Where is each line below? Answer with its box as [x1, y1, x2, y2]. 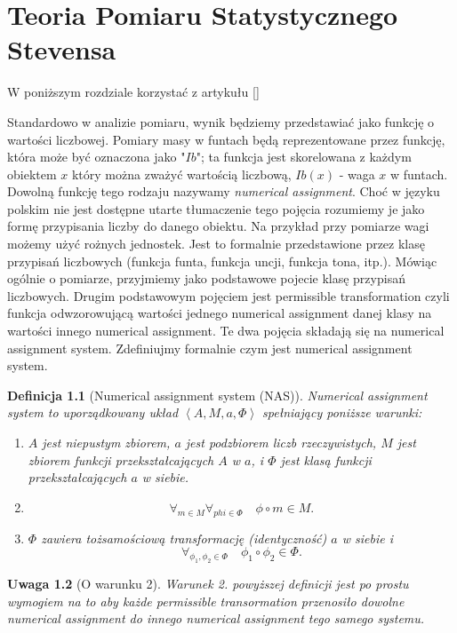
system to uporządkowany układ [7, 403, 179, 422]
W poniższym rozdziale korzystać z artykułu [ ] [7, 83, 260, 101]
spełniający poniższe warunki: [262, 403, 422, 422]
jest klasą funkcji [280, 450, 372, 469]
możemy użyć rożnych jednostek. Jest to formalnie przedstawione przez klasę [7, 234, 425, 253]
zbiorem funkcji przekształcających [28, 450, 214, 469]
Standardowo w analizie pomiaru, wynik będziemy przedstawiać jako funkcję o [7, 112, 435, 131]
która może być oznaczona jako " [7, 147, 186, 166]
